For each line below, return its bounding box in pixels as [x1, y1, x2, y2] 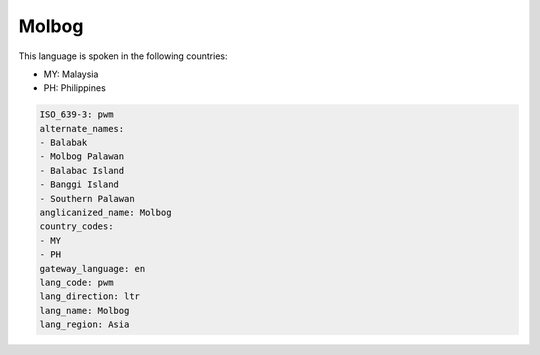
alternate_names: [39, 123, 125, 134]
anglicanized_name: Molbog [39, 207, 172, 219]
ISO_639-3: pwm [39, 109, 114, 120]
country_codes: [39, 221, 114, 232]
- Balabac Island [39, 165, 125, 176]
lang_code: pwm [39, 277, 114, 288]
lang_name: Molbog [39, 305, 130, 316]
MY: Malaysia [43, 68, 99, 80]
